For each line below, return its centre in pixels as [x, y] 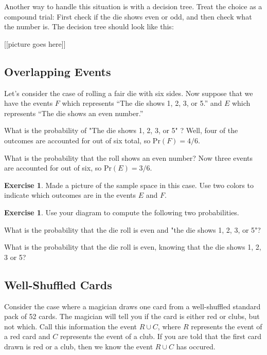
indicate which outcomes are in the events [70, 195]
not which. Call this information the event [70, 326]
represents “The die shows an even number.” [74, 113]
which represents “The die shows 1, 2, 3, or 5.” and [142, 103]
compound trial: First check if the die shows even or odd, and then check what [128, 16]
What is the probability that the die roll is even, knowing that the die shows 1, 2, [133, 247]
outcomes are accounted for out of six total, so [77, 140]
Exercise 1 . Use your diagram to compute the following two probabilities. [122, 212]
